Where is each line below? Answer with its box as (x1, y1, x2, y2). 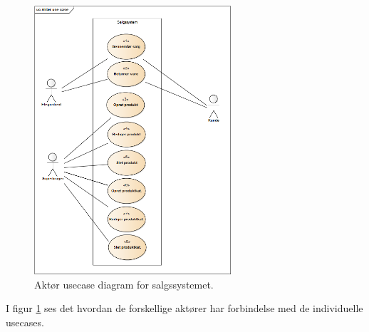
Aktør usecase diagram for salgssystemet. (34, 276, 214, 291)
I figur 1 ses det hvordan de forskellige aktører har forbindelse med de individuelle (6, 301, 363, 316)
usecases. (6, 314, 44, 329)
